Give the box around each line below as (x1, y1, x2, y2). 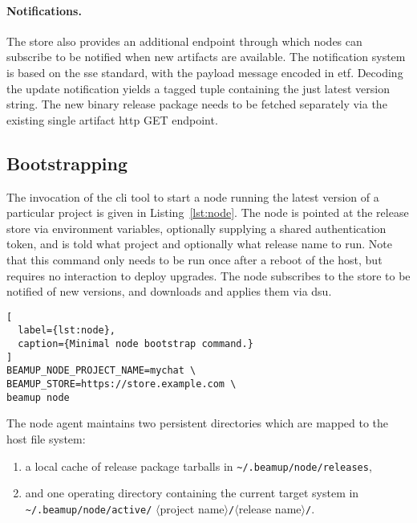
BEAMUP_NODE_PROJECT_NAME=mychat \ (6, 365, 196, 377)
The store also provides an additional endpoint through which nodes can (6, 32, 362, 49)
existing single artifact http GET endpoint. (6, 111, 218, 128)
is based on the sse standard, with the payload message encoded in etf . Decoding (6, 63, 403, 80)
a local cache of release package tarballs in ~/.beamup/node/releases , (25, 457, 372, 474)
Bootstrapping (6, 150, 128, 175)
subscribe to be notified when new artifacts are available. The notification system (6, 48, 406, 65)
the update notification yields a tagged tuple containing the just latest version (6, 80, 390, 96)
